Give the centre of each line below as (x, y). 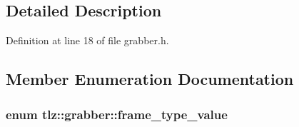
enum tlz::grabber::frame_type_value (117, 114)
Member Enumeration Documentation (150, 79)
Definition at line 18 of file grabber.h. (87, 40)
